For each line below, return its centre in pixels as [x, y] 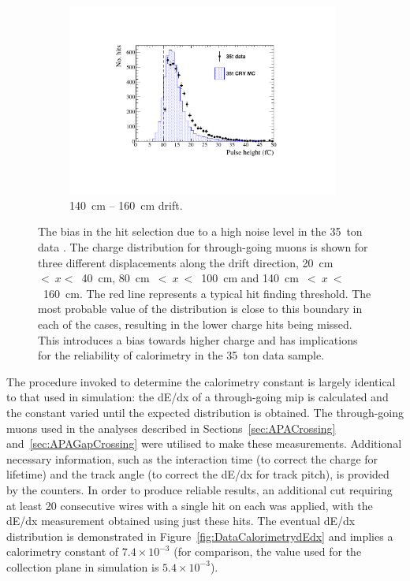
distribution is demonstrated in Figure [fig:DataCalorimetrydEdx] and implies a [200, 536]
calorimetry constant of [63, 551]
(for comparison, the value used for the [268, 551]
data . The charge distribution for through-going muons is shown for [203, 247]
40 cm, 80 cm [116, 278]
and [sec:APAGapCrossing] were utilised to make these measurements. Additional [204, 443]
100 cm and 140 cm [250, 278]
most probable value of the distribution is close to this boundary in [200, 309]
